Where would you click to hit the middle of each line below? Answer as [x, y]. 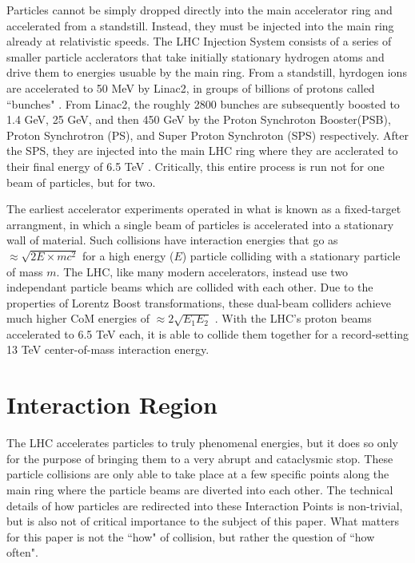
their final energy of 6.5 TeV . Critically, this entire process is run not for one [196, 166]
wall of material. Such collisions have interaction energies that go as [172, 240]
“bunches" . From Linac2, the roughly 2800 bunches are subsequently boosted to [203, 103]
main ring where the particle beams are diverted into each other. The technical [200, 489]
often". [22, 552]
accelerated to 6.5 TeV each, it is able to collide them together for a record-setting [208, 333]
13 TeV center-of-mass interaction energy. [108, 349]
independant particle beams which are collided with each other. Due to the [190, 287]
